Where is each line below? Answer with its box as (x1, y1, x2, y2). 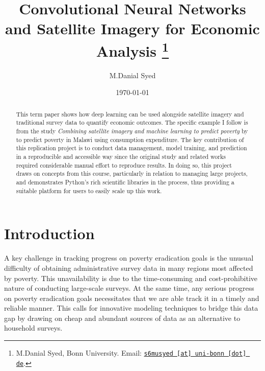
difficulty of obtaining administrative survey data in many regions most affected (4, 262, 253, 273)
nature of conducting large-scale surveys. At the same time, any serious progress (4, 283, 254, 293)
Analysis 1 (96, 38, 169, 61)
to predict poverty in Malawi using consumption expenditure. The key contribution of (16, 135, 244, 144)
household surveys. (4, 322, 63, 333)
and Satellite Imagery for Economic (5, 18, 260, 39)
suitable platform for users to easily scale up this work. (16, 186, 162, 195)
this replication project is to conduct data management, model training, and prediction (16, 144, 247, 152)
